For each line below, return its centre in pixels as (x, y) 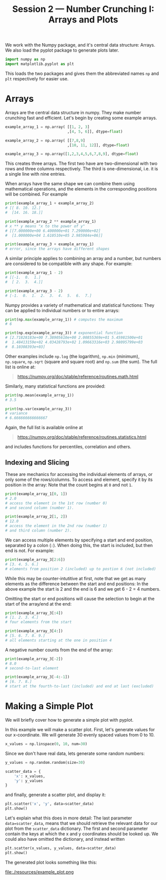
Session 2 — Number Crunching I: (83, 9)
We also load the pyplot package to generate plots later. (62, 50)
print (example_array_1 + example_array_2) (50, 203)
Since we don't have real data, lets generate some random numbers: (75, 753)
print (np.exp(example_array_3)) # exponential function (64, 333)
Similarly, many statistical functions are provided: (55, 386)
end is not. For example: (30, 550)
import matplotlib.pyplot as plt (40, 64)
